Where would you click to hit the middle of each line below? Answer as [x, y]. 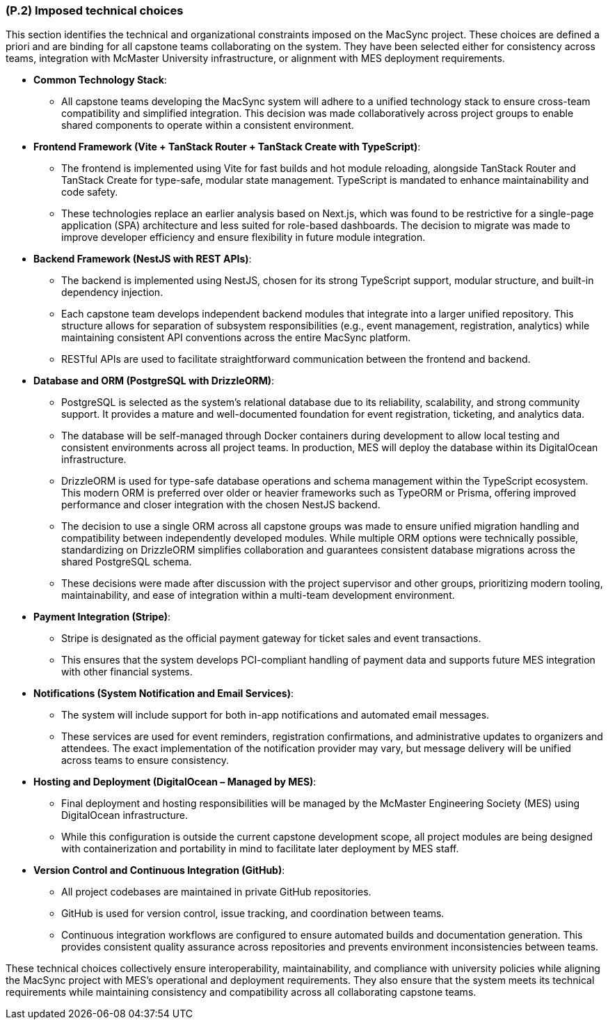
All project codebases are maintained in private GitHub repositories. [216, 892]
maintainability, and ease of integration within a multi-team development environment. [258, 595]
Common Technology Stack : [100, 80]
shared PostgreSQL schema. [127, 562]
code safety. [90, 192]
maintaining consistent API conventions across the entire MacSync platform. [236, 338]
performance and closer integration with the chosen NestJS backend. [221, 505]
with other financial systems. [127, 672]
